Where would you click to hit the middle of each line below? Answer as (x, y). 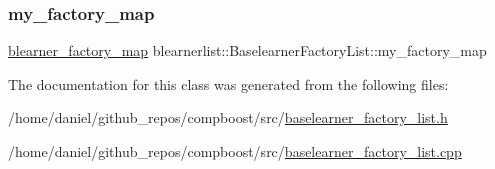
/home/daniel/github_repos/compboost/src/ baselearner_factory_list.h (228, 117)
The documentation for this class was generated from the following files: (228, 83)
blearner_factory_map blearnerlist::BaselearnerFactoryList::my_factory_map (247, 50)
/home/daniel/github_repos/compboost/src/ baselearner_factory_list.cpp (235, 151)
